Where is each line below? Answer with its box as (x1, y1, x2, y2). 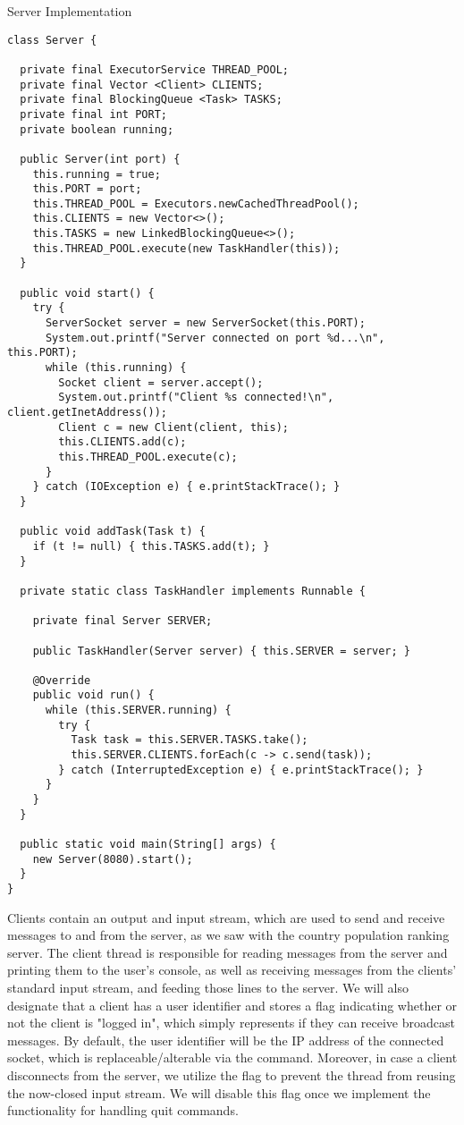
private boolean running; (20, 123, 174, 136)
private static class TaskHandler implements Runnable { (20, 584, 366, 597)
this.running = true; (32, 167, 161, 181)
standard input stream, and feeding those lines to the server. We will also (7, 978, 409, 997)
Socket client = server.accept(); (58, 376, 264, 389)
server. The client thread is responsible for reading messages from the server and (7, 943, 448, 961)
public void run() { (32, 689, 155, 702)
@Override (32, 673, 91, 687)
